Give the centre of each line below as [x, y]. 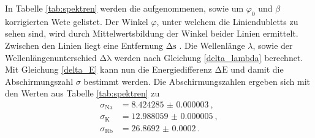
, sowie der [273, 45]
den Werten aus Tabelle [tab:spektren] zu [82, 93]
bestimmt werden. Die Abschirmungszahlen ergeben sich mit [197, 81]
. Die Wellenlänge [212, 45]
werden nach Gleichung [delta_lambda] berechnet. [209, 57]
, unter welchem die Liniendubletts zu [227, 21]
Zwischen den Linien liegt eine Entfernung [84, 45]
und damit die [257, 69]
